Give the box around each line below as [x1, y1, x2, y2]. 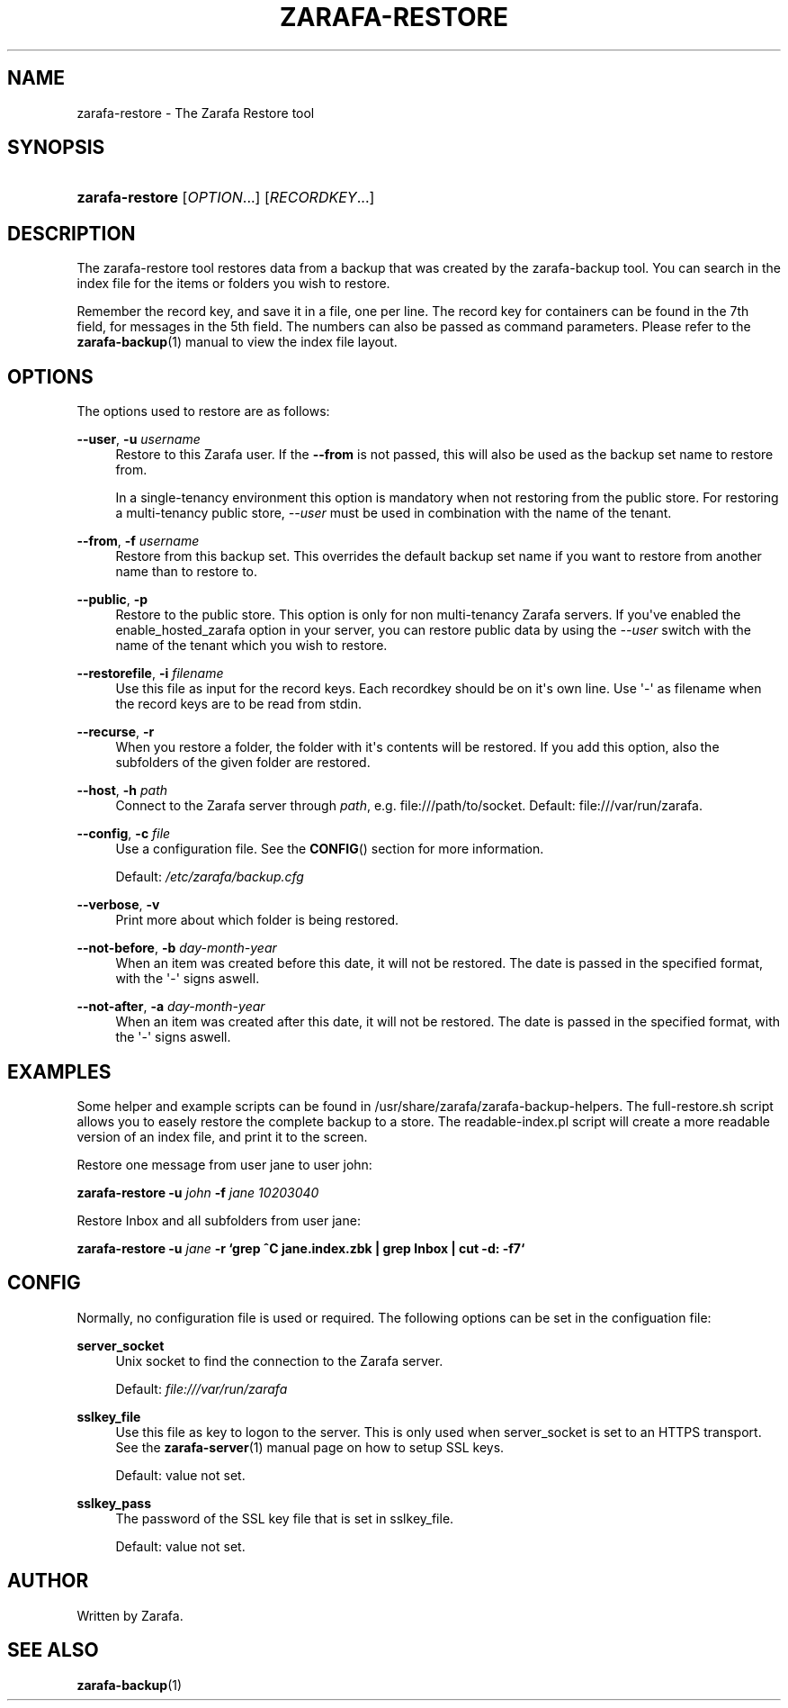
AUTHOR [7, 1569, 89, 1593]
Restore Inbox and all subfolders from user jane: [76, 1212, 361, 1228]
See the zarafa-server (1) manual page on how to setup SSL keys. [115, 1439, 505, 1455]
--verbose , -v [76, 897, 160, 913]
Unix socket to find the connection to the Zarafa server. [115, 1352, 443, 1369]
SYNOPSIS [7, 136, 105, 159]
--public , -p [76, 592, 148, 608]
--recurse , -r [76, 724, 155, 740]
